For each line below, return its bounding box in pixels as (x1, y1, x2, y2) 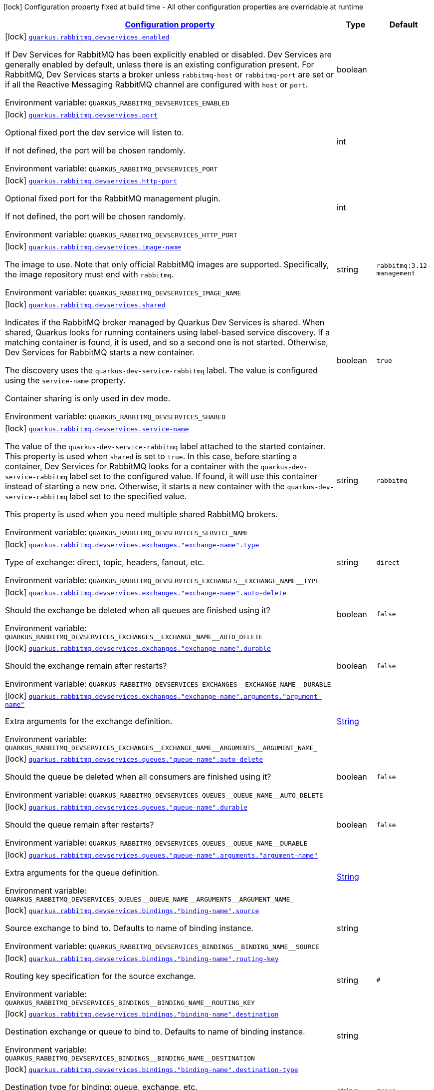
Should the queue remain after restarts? (5, 820, 154, 830)
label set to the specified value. (69, 491, 187, 501)
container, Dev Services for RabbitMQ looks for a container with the (5, 461, 258, 471)
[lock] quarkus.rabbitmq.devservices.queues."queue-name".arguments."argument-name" (5, 850, 318, 860)
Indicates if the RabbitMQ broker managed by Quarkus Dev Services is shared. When (5, 317, 325, 327)
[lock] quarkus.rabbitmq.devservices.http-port (5, 175, 177, 185)
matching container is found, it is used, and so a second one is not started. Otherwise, (5, 337, 328, 347)
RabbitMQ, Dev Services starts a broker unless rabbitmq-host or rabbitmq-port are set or (5, 69, 334, 79)
